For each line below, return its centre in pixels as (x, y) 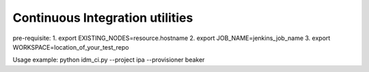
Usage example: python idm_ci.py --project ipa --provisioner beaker (109, 60)
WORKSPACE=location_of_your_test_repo (71, 47)
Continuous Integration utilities (103, 18)
